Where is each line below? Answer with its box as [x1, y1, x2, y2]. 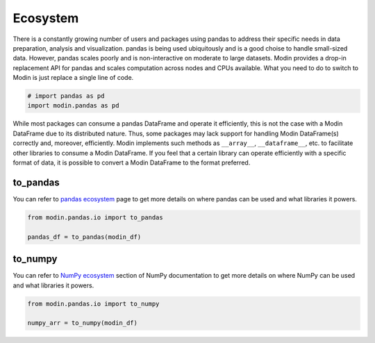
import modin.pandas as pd [27, 101, 119, 110]
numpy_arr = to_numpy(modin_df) [27, 319, 138, 327]
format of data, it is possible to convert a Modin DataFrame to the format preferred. [12, 158, 251, 167]
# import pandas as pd [27, 92, 105, 100]
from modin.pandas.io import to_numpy [27, 299, 160, 308]
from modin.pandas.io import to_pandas [27, 213, 163, 221]
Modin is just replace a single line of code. [12, 74, 134, 82]
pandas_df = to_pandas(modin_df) [27, 233, 142, 241]
